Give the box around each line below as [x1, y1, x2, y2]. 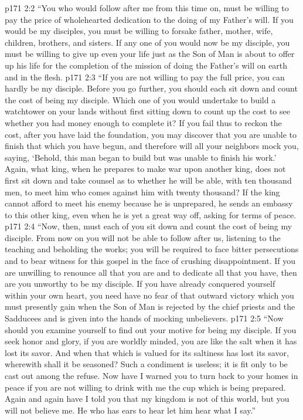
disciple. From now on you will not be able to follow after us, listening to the [5, 231, 281, 243]
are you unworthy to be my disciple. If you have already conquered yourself [5, 277, 275, 290]
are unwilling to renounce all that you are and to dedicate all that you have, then [5, 266, 297, 278]
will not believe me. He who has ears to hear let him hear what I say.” [5, 404, 256, 416]
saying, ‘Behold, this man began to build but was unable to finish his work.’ [5, 151, 277, 163]
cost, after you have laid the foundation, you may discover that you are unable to [5, 128, 297, 140]
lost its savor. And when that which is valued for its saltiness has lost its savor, [5, 346, 289, 358]
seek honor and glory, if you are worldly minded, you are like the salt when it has [5, 335, 297, 347]
